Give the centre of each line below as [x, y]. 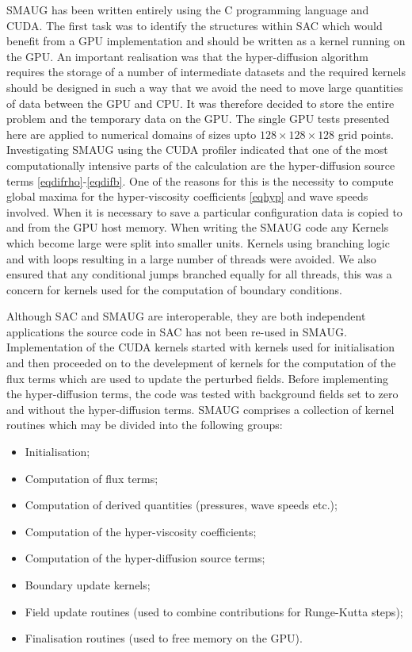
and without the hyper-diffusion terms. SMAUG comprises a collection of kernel [200, 409]
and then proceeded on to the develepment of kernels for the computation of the [201, 363]
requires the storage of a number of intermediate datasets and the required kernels [206, 72]
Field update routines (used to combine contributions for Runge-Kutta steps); [214, 611]
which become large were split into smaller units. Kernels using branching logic [198, 242]
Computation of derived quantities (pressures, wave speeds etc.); [181, 505]
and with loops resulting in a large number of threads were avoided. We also [191, 258]
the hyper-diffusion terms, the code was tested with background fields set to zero [202, 394]
